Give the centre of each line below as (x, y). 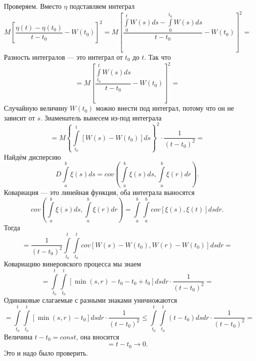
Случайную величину (36, 108)
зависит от (20, 117)
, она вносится (98, 336)
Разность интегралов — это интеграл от (63, 57)
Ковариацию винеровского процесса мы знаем (73, 264)
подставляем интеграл (102, 6)
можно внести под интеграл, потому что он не (165, 108)
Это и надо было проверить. (46, 352)
